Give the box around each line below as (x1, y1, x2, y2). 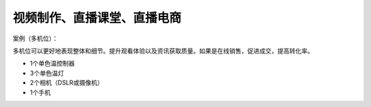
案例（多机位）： (12, 34, 58, 43)
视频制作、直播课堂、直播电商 (12, 10, 182, 25)
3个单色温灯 (30, 69, 65, 77)
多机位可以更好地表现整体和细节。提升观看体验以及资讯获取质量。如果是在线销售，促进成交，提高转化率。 (12, 47, 314, 55)
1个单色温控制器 (30, 59, 75, 68)
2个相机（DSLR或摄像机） (30, 79, 104, 87)
